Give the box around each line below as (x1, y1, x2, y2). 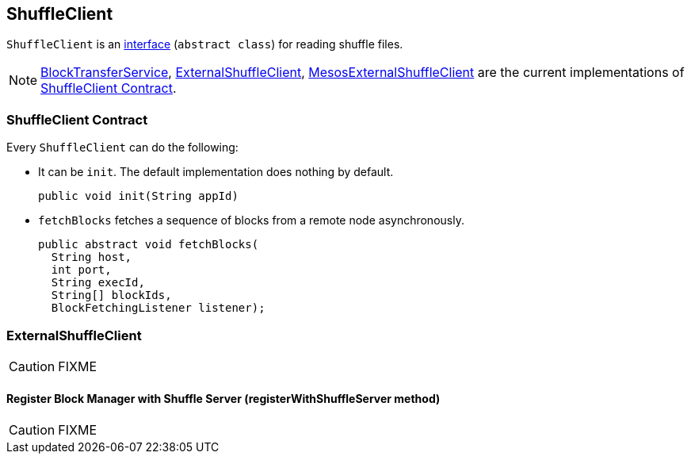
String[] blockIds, (51, 289, 172, 302)
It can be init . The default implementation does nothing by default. (38, 165, 394, 179)
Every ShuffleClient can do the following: (6, 140, 239, 155)
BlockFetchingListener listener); (51, 301, 265, 315)
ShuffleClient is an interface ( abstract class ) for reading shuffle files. (6, 37, 403, 52)
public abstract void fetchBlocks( (38, 238, 259, 251)
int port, (51, 263, 112, 277)
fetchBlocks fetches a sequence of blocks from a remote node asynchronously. (38, 213, 464, 228)
